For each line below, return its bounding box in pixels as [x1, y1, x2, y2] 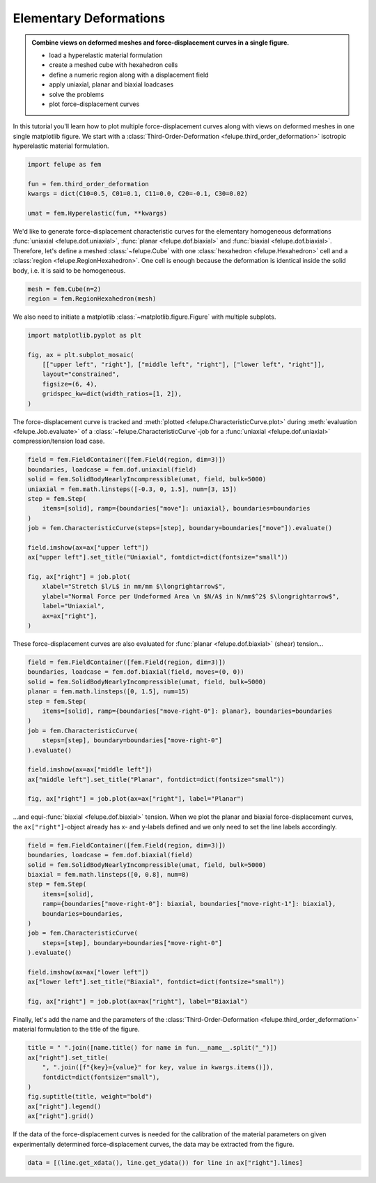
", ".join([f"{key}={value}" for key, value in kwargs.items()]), [42, 1064, 274, 1071]
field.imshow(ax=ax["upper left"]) [27, 543, 149, 551]
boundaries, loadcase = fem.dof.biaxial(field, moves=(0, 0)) [27, 668, 244, 676]
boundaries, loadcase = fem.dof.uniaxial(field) [27, 465, 197, 474]
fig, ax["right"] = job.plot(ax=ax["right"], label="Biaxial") [27, 997, 249, 1006]
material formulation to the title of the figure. [13, 1025, 140, 1034]
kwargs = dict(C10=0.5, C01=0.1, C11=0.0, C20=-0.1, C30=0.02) [27, 190, 249, 198]
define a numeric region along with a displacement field [49, 70, 209, 79]
